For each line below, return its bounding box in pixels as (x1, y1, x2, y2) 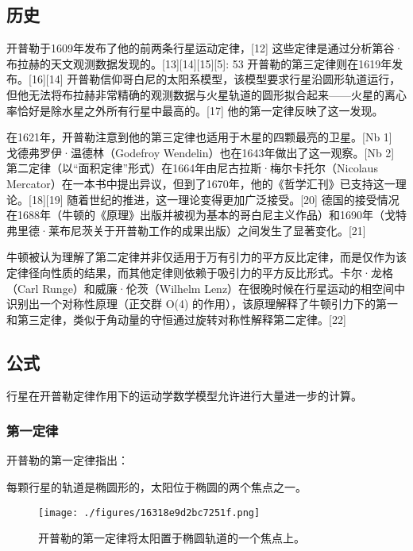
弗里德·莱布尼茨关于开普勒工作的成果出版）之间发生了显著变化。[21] (6, 222, 366, 238)
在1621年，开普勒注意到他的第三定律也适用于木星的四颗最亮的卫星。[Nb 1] (6, 129, 392, 145)
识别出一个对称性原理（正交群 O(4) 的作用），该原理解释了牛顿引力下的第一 (6, 295, 399, 312)
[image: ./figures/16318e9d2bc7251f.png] (38, 507, 261, 518)
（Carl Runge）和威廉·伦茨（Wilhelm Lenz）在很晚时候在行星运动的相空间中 (6, 279, 406, 296)
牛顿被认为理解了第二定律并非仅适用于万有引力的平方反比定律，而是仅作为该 (6, 249, 407, 265)
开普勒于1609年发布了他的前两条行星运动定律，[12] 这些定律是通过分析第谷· (6, 40, 403, 56)
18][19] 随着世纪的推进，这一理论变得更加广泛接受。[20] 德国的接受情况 (31, 191, 399, 207)
